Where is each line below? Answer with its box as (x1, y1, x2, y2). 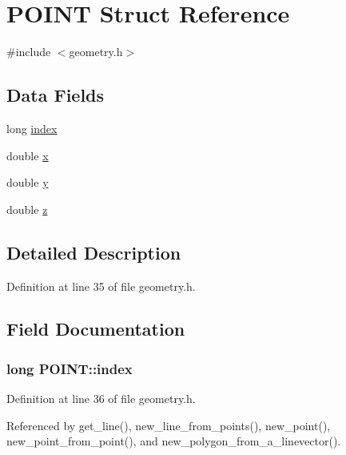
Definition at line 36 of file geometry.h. (6, 390, 196, 407)
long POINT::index (6, 358, 133, 378)
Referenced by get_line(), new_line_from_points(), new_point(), (6, 417, 331, 433)
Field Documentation (6, 316, 185, 341)
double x (6, 147, 49, 163)
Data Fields (6, 83, 105, 107)
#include (6, 43, 51, 60)
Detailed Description (6, 240, 181, 264)
